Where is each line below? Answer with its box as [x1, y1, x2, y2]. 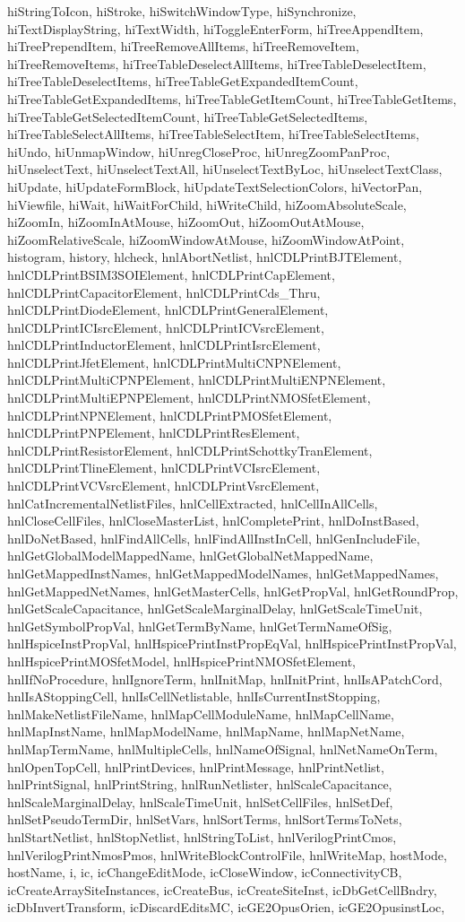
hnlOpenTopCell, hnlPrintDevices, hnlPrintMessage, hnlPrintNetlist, [7, 757, 384, 776]
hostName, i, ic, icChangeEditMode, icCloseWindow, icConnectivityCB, [7, 863, 402, 882]
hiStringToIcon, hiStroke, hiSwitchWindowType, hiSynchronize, [7, 2, 357, 20]
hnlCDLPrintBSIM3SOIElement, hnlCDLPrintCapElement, [7, 265, 335, 283]
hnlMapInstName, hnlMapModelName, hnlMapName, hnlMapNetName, [7, 722, 405, 741]
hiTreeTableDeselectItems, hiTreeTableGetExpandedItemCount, [7, 72, 358, 91]
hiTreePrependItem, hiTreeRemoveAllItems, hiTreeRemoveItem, [7, 37, 359, 56]
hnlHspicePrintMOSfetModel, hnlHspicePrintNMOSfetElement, [7, 651, 357, 670]
